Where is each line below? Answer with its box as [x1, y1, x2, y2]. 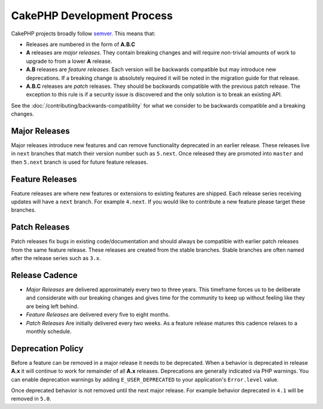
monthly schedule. [26, 328, 72, 335]
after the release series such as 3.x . [11, 255, 101, 262]
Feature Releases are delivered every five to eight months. [26, 311, 170, 318]
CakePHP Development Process [11, 9, 173, 22]
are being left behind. [26, 303, 79, 310]
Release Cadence [11, 270, 78, 280]
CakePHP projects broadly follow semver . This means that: [11, 30, 156, 37]
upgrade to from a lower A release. [26, 57, 112, 65]
